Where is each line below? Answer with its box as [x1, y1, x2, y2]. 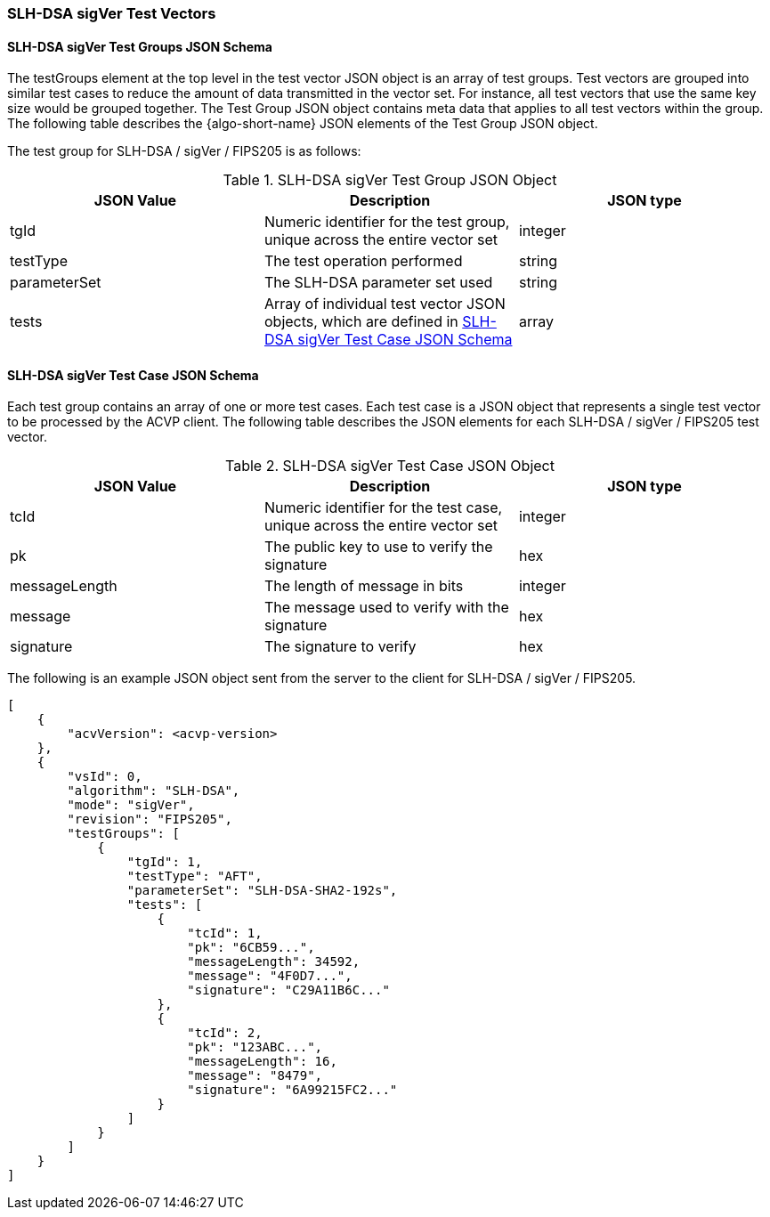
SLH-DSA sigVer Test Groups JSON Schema [7, 38, 272, 54]
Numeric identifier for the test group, [263, 213, 510, 231]
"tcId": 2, [187, 1026, 263, 1041]
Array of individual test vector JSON [263, 295, 506, 313]
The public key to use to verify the [263, 538, 493, 556]
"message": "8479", [187, 1068, 323, 1083]
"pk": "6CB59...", [187, 940, 315, 955]
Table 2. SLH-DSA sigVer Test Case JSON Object [225, 457, 555, 475]
